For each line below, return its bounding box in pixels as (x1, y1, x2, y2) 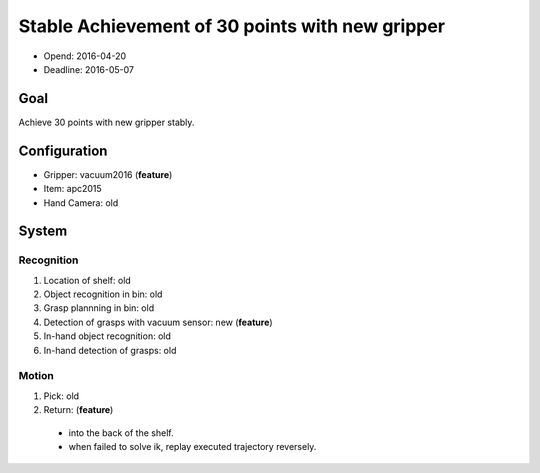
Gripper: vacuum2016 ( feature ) (43, 168, 173, 180)
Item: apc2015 (43, 183, 102, 195)
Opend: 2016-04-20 (43, 50, 127, 62)
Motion (18, 369, 54, 383)
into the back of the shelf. (68, 426, 174, 439)
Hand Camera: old (43, 196, 119, 209)
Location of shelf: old (43, 274, 132, 286)
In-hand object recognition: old (43, 330, 172, 342)
